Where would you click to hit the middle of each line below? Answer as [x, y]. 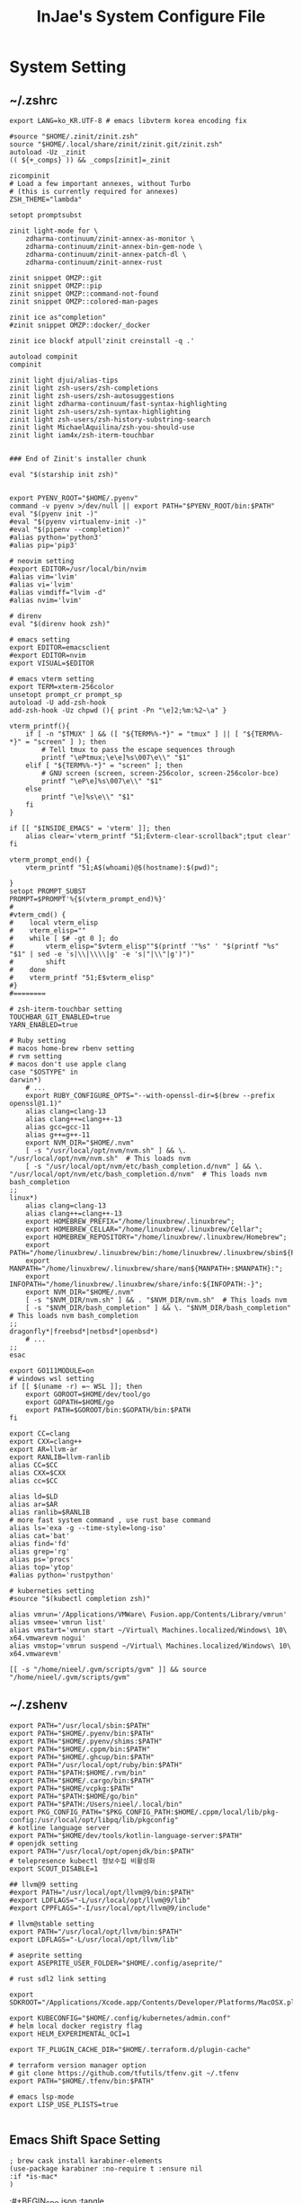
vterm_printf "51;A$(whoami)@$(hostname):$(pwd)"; [122, 868]
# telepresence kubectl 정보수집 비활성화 [82, 1861]
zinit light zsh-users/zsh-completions [84, 388]
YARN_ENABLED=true [44, 1025]
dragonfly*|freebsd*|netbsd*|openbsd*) [84, 1332]
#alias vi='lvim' [42, 585]
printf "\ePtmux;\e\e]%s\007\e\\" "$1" [116, 757]
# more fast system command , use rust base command [110, 1520]
